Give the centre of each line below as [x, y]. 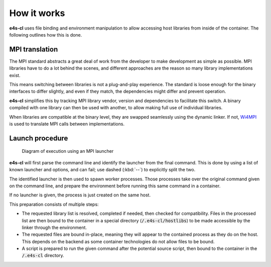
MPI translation [34, 49]
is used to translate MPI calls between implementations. [67, 124]
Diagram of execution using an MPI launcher [68, 151]
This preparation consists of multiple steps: [54, 204]
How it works [37, 13]
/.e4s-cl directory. [43, 255]
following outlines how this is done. [46, 35]
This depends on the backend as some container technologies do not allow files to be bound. [118, 241]
